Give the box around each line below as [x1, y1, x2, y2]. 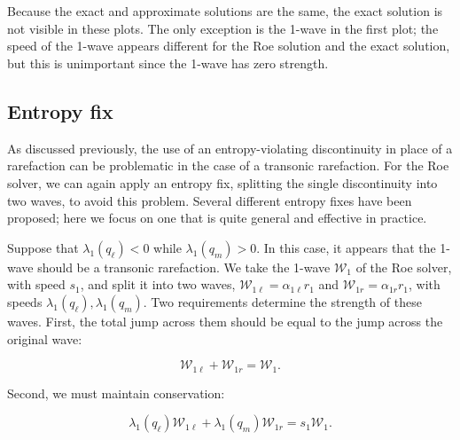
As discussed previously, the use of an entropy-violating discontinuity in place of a [7, 138, 453, 157]
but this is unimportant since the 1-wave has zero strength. [7, 53, 329, 72]
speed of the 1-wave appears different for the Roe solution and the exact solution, [7, 36, 450, 55]
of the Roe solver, [355, 257, 452, 276]
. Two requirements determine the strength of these [143, 292, 422, 310]
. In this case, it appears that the [256, 238, 436, 256]
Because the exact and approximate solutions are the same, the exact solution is [7, 2, 443, 20]
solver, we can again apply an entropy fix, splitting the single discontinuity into [7, 173, 438, 192]
